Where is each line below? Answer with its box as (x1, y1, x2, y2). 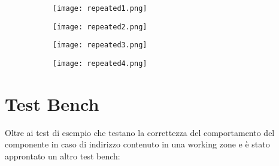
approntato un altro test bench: (5, 149, 120, 162)
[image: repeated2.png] (53, 22, 147, 31)
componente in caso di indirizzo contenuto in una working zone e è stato (5, 138, 270, 150)
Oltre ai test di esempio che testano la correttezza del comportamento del (5, 126, 275, 138)
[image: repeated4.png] (53, 59, 147, 68)
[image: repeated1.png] (53, 4, 147, 13)
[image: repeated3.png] (53, 41, 147, 50)
